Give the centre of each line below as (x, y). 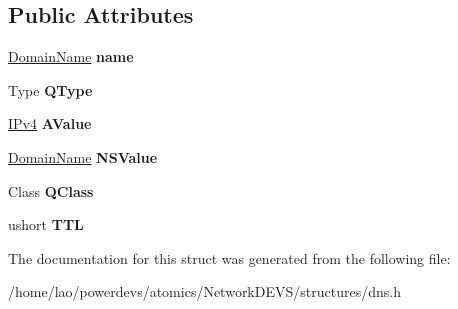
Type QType (50, 89)
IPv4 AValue (50, 123)
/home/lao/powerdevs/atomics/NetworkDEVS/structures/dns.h (204, 291)
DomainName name (71, 56)
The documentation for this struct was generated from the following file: (229, 257)
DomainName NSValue (83, 156)
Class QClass (51, 190)
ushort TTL (46, 224)
